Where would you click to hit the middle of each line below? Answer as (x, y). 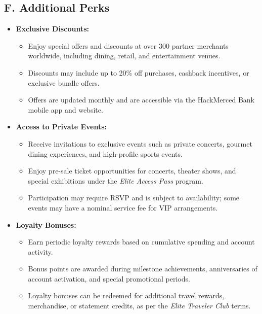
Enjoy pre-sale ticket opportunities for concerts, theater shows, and (132, 171)
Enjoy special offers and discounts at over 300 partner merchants (128, 45)
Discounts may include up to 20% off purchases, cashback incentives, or (139, 72)
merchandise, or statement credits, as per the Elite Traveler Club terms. (139, 306)
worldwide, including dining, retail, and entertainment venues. (124, 56)
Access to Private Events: (61, 127)
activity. (40, 251)
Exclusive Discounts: (52, 29)
